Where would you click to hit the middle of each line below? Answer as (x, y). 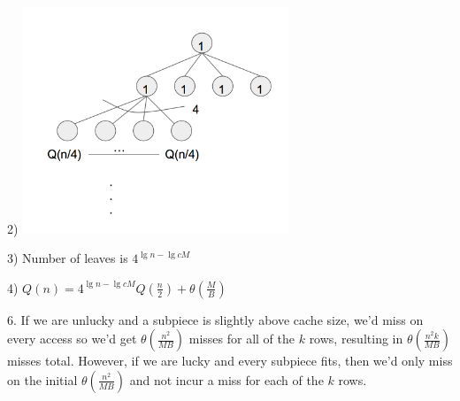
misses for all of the (242, 339)
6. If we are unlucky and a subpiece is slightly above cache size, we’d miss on (215, 319)
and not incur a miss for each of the (226, 379)
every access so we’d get (72, 339)
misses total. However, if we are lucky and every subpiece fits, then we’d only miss (230, 361)
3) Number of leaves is (68, 258)
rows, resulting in (356, 339)
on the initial (42, 379)
